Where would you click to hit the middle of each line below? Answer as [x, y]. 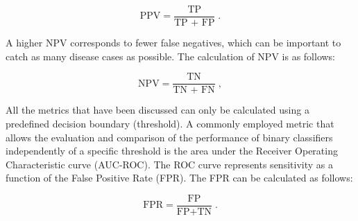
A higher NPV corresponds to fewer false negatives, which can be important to [173, 43]
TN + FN [194, 90]
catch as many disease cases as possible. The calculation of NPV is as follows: [171, 56]
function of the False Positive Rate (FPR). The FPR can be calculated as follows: [179, 178]
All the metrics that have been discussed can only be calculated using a [157, 110]
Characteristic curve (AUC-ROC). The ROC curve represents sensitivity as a [169, 164]
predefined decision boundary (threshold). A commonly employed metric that [170, 123]
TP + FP [194, 23]
